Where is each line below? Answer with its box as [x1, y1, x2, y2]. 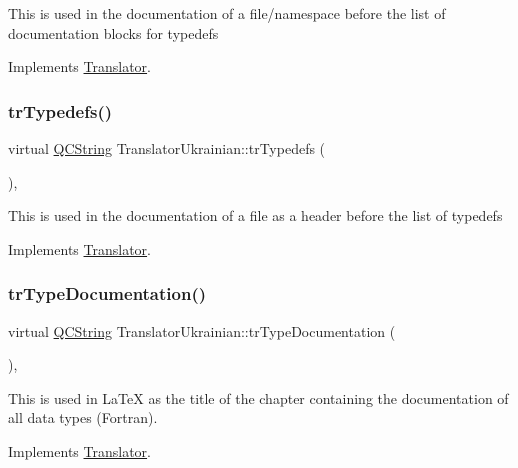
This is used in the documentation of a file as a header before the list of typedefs [8, 205, 503, 226]
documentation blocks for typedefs [8, 22, 219, 43]
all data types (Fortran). [8, 407, 158, 428]
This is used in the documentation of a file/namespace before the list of [8, 3, 446, 23]
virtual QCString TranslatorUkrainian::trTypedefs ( [8, 138, 326, 158]
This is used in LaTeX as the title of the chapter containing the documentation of [8, 387, 509, 408]
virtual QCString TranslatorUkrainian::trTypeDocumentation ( [8, 320, 396, 341]
